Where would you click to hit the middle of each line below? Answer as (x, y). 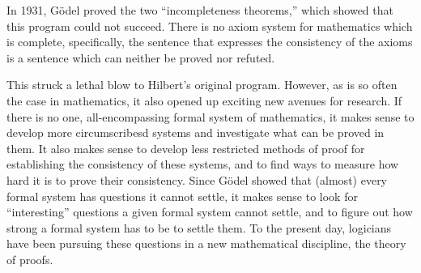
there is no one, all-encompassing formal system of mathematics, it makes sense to (210, 116)
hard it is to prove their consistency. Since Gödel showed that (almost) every (197, 179)
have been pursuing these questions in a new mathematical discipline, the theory (206, 243)
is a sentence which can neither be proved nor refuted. (141, 57)
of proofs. (30, 259)
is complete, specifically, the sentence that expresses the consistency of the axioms (210, 42)
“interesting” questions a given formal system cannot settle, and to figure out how (210, 212)
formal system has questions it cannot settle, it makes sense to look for (182, 196)
